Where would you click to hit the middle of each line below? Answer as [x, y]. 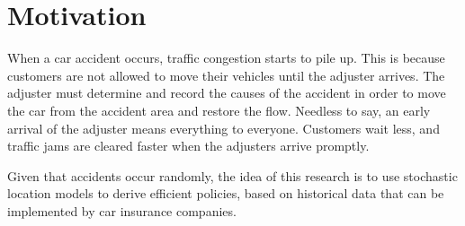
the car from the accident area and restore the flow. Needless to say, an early [219, 110]
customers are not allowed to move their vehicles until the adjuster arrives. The [226, 75]
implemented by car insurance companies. [122, 210]
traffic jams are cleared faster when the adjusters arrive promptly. [188, 146]
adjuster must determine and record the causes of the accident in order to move [227, 93]
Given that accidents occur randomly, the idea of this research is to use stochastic [232, 175]
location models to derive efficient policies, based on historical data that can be [226, 193]
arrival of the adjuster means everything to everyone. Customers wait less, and [224, 128]
